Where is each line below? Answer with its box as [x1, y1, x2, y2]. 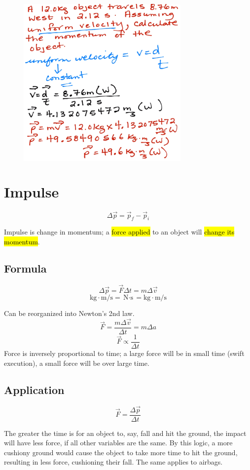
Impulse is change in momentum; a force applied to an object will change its [4, 227, 235, 237]
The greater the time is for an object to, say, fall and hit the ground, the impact [4, 428, 247, 438]
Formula [4, 260, 47, 275]
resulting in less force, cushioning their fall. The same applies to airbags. [4, 457, 223, 467]
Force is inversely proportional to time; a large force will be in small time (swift [4, 348, 245, 358]
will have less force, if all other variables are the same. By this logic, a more [4, 437, 233, 448]
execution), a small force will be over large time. [4, 357, 149, 368]
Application [4, 382, 65, 397]
